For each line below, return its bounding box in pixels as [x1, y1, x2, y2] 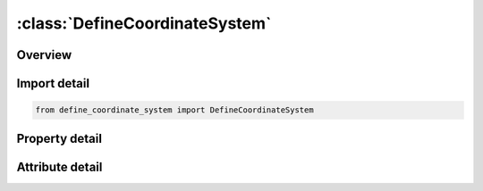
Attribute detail [16, 159, 103, 174]
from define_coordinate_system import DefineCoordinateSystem [35, 105, 314, 115]
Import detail [16, 76, 89, 91]
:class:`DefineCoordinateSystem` [16, 13, 272, 33]
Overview [16, 47, 72, 62]
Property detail [16, 130, 103, 146]
